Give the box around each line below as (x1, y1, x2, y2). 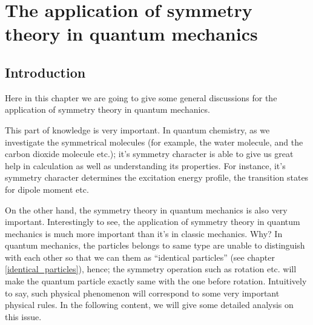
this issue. (5, 310, 42, 323)
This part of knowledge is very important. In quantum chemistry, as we (5, 123, 270, 136)
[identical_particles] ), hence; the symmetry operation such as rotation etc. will (5, 263, 297, 275)
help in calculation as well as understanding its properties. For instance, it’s (5, 159, 286, 172)
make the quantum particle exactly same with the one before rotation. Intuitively (5, 275, 307, 287)
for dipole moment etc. (5, 183, 89, 195)
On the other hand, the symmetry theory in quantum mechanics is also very (5, 203, 288, 216)
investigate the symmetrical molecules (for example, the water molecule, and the (5, 135, 303, 148)
